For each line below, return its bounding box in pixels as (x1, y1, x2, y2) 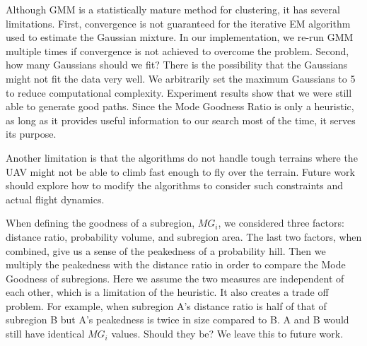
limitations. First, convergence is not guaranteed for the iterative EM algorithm (6, 16, 351, 30)
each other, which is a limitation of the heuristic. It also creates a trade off (6, 285, 329, 299)
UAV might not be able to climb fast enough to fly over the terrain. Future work (6, 164, 355, 179)
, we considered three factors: (218, 215, 344, 230)
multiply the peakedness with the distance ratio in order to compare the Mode (6, 257, 346, 272)
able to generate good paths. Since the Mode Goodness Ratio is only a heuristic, (6, 99, 354, 114)
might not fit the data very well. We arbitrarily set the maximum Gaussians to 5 (6, 71, 356, 85)
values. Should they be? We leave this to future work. (111, 326, 344, 341)
